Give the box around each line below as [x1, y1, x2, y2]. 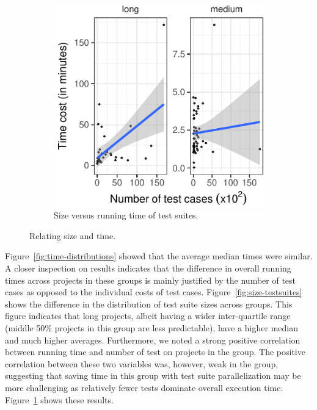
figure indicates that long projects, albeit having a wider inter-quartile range [5, 309, 291, 322]
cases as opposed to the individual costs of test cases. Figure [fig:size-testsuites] [5, 286, 302, 298]
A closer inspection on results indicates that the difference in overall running [5, 262, 291, 275]
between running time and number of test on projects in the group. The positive [5, 345, 305, 358]
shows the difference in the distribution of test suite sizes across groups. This [5, 297, 293, 310]
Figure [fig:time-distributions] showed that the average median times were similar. [5, 250, 313, 262]
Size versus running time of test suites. [54, 209, 199, 221]
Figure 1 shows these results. [5, 393, 114, 406]
